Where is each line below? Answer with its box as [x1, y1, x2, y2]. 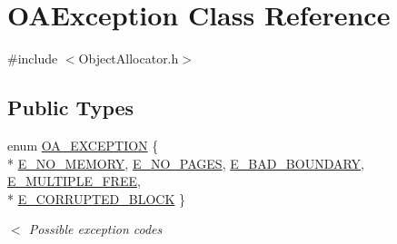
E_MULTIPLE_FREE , [7, 171, 141, 190]
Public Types [7, 93, 134, 122]
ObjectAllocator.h [78, 49, 179, 68]
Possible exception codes [28, 220, 163, 239]
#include [7, 49, 58, 68]
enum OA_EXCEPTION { [7, 135, 159, 154]
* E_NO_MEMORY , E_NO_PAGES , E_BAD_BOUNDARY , [7, 153, 364, 172]
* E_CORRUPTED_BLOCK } [7, 189, 186, 208]
